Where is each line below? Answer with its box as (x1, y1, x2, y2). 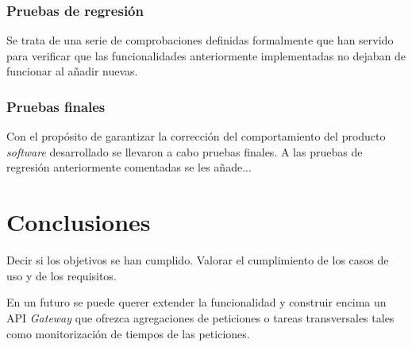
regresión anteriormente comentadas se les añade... (6, 159, 252, 175)
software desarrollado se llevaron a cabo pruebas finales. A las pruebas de (6, 143, 363, 160)
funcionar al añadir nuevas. (6, 63, 138, 79)
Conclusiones (6, 206, 151, 238)
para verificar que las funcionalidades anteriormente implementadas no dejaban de (6, 47, 406, 64)
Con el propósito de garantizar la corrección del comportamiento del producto (6, 128, 386, 145)
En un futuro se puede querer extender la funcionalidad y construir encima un (6, 294, 387, 310)
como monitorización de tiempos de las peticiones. (6, 325, 250, 341)
